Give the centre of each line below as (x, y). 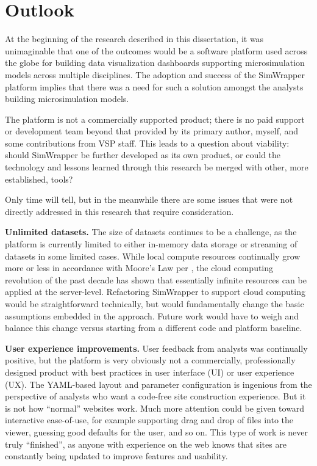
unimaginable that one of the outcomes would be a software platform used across (156, 50)
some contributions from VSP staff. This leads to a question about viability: (147, 143)
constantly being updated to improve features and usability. (116, 456)
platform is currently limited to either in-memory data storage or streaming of (151, 244)
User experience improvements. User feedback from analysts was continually (156, 348)
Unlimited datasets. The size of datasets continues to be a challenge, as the (151, 232)
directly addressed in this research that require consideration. (119, 211)
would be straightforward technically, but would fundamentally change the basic (155, 304)
